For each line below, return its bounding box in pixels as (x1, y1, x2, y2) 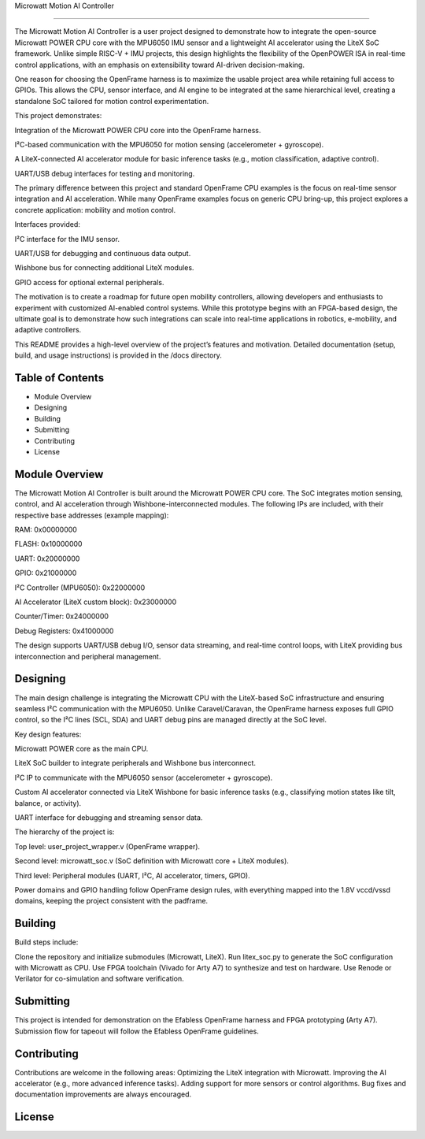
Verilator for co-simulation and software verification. (14, 974, 184, 984)
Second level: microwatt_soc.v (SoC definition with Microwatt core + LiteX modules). (14, 856, 289, 866)
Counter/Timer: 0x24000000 (14, 611, 109, 621)
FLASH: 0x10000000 (14, 540, 83, 549)
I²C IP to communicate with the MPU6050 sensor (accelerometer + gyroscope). (14, 773, 273, 782)
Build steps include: (14, 937, 79, 947)
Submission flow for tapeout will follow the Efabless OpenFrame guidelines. (14, 1026, 259, 1036)
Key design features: (14, 729, 82, 739)
